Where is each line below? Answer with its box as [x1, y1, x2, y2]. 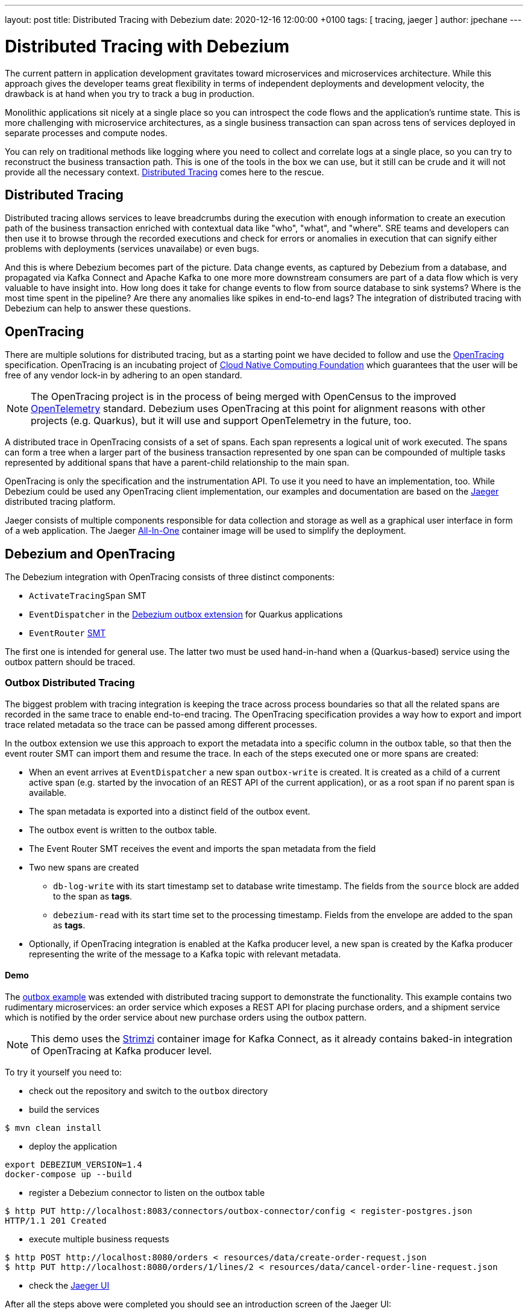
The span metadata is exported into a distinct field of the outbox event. [29, 806, 310, 816]
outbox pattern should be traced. [5, 657, 136, 668]
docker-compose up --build [5, 1169, 132, 1179]
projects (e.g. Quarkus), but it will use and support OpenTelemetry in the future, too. [31, 415, 412, 427]
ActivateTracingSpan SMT [29, 590, 146, 601]
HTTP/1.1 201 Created [5, 1216, 107, 1225]
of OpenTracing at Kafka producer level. [31, 1045, 212, 1057]
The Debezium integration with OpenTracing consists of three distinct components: [5, 572, 335, 583]
